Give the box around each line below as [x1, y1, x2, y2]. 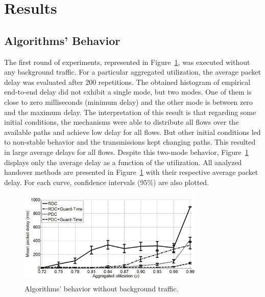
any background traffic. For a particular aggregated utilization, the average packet [4, 66, 261, 77]
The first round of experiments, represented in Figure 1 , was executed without [4, 56, 250, 67]
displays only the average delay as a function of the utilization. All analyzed [4, 156, 242, 167]
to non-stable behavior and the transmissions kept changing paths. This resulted [4, 136, 256, 147]
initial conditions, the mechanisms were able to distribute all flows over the [4, 117, 239, 127]
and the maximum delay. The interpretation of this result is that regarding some [4, 106, 256, 117]
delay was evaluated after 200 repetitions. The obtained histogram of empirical [4, 76, 251, 87]
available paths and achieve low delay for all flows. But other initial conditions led [4, 126, 261, 137]
